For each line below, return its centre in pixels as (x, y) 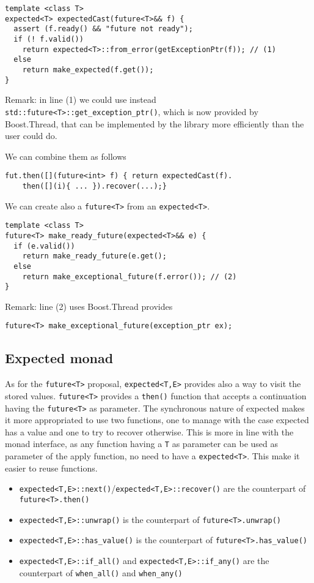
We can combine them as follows (66, 156)
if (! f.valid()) (49, 39)
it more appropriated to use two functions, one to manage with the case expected (157, 420)
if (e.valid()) (44, 246)
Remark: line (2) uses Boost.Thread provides (89, 306)
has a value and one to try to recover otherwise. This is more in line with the (149, 431)
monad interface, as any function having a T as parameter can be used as (142, 444)
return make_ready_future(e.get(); (94, 256)
